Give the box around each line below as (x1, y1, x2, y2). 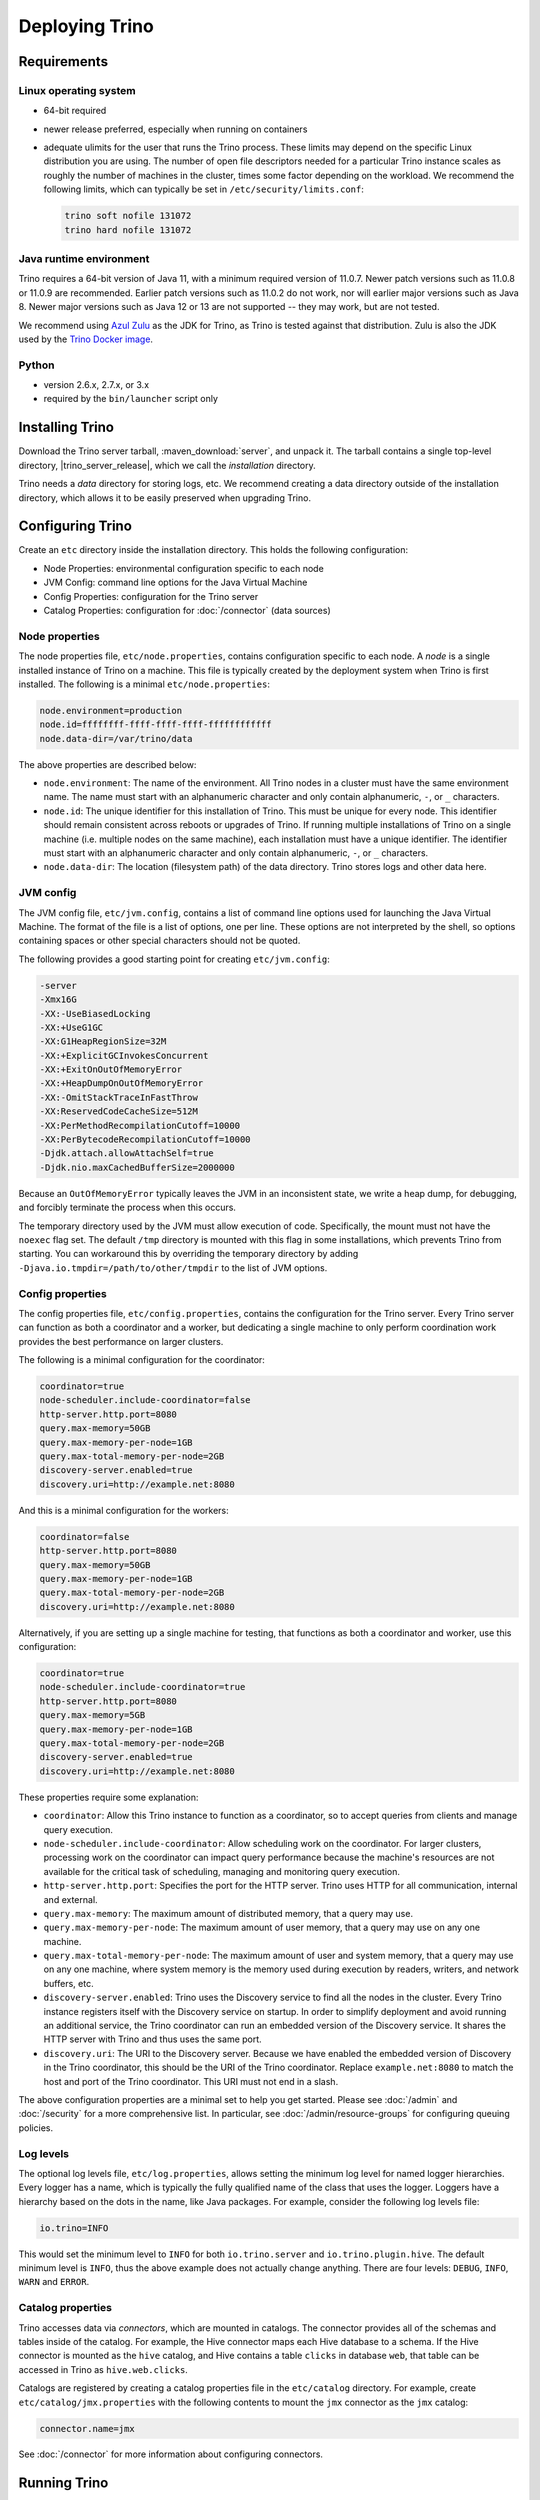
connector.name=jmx (39, 2423, 135, 2434)
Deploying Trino (18, 15, 154, 37)
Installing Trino (18, 419, 115, 436)
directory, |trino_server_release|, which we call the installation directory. (18, 459, 317, 471)
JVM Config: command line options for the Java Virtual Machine (43, 576, 308, 589)
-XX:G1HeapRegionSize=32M (39, 1036, 167, 1047)
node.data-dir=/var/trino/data (39, 733, 194, 744)
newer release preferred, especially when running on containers (43, 123, 308, 135)
